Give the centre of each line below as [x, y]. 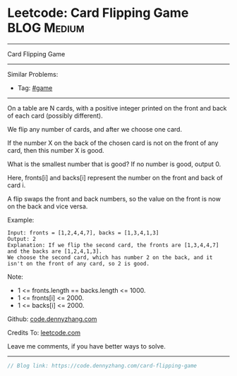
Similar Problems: [33, 74]
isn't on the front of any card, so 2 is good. [79, 263]
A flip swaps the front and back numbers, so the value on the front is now [114, 199]
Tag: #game [35, 88]
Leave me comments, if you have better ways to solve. [86, 346]
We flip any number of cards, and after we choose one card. [95, 129]
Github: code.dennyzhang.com [52, 319]
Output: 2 [22, 239]
